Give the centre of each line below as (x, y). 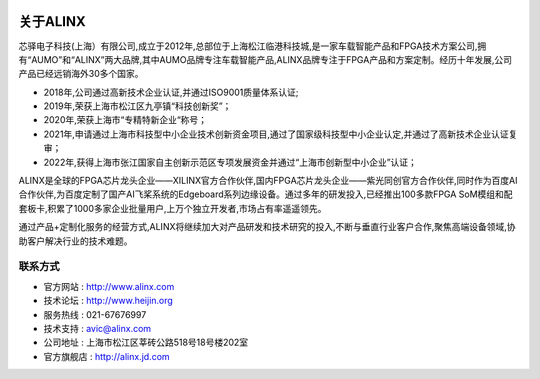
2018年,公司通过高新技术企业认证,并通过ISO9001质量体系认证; (171, 92)
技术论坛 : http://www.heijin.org (108, 301)
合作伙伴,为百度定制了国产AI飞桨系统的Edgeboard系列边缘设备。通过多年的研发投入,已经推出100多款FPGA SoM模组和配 (266, 194)
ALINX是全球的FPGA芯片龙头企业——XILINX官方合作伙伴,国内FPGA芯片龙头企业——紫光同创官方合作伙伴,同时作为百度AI (268, 181)
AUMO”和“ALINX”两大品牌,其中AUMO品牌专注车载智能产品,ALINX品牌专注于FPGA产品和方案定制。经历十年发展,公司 (271, 59)
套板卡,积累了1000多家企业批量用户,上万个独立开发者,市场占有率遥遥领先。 (172, 208)
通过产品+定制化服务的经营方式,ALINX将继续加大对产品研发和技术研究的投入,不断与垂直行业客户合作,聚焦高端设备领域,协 (267, 227)
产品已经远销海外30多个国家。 (81, 74)
